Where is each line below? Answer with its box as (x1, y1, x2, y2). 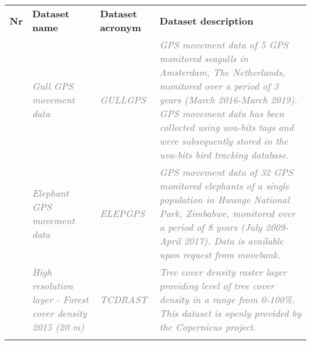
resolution (32, 279, 74, 292)
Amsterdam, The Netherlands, (159, 65, 285, 79)
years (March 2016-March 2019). (159, 93, 297, 106)
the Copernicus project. (159, 320, 256, 334)
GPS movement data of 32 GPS (159, 165, 293, 179)
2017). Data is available (184, 234, 284, 248)
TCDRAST (100, 292, 148, 306)
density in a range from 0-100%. (159, 292, 295, 306)
